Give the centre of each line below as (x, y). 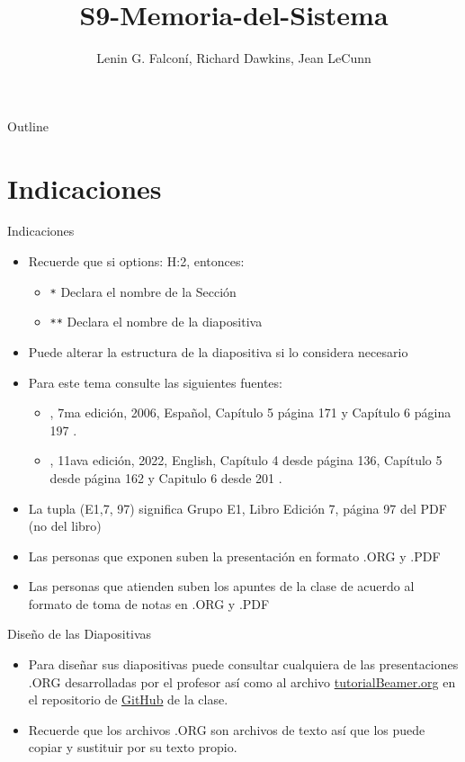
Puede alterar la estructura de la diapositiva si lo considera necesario (218, 351)
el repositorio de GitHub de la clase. (128, 699)
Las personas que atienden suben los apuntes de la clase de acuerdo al (221, 586)
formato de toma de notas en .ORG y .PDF (149, 603)
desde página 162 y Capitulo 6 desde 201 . (166, 477)
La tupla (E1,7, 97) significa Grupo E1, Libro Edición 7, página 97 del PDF (237, 508)
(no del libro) (65, 526)
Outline (28, 126)
